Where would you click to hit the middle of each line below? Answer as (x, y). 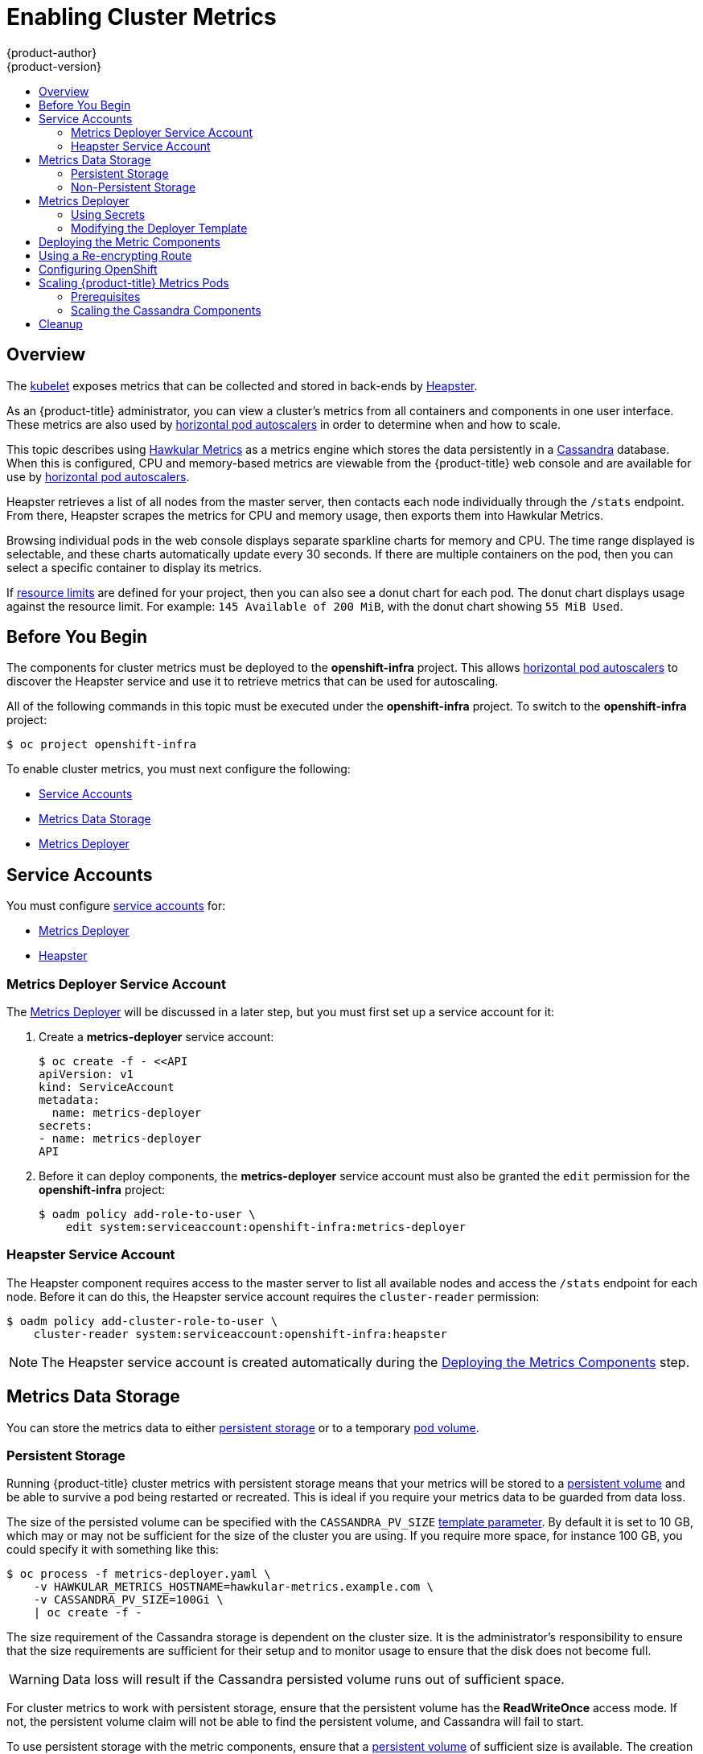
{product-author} (52, 52)
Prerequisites (106, 296)
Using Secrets (108, 214)
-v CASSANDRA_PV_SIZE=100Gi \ (128, 1600)
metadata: (69, 1100)
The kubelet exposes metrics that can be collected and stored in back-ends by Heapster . (242, 385)
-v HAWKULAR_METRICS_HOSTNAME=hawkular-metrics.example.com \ (234, 1587)
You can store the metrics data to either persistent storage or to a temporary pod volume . (243, 1427)
